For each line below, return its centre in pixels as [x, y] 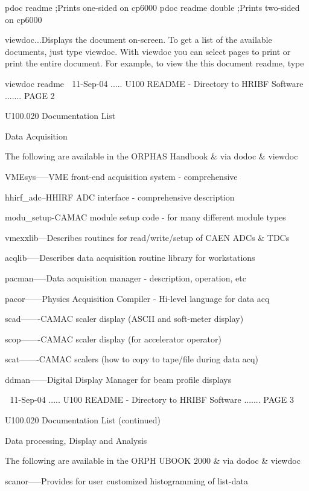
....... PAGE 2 [30, 95]
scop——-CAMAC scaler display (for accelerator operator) [113, 339]
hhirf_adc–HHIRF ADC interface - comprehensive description [120, 197]
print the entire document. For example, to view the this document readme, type [154, 63]
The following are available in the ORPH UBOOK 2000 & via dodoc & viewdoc [153, 461]
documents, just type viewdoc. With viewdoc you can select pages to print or [148, 51]
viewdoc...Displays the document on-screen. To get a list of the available [139, 40]
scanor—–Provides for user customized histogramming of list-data [126, 480]
